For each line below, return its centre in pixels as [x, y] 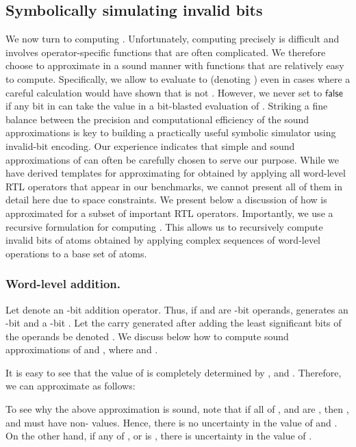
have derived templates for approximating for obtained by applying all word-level [176, 173]
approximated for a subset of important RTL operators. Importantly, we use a [169, 213]
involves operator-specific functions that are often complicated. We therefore [166, 52]
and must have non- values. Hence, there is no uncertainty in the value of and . [171, 422]
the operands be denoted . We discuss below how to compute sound [147, 336]
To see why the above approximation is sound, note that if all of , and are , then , [177, 409]
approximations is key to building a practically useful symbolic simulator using [171, 132]
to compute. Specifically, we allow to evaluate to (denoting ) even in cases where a [178, 78]
